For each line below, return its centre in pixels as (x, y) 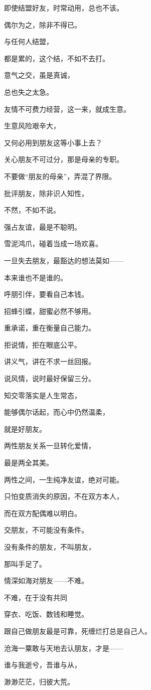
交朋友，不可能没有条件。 (46, 530)
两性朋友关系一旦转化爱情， (50, 446)
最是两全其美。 (29, 463)
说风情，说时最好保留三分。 (50, 378)
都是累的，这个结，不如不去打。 (57, 58)
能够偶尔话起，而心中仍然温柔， (57, 412)
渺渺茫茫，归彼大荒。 (39, 681)
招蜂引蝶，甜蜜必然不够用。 (50, 311)
